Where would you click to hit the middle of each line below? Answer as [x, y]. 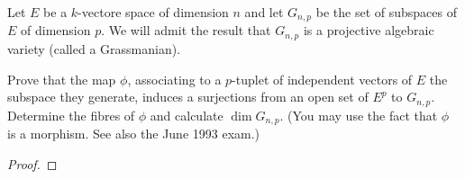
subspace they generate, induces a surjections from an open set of [188, 97]
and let [264, 12]
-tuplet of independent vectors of [322, 79]
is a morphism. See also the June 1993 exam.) [134, 133]
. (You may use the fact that [359, 115]
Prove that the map [62, 79]
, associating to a [174, 79]
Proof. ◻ [32, 163]
